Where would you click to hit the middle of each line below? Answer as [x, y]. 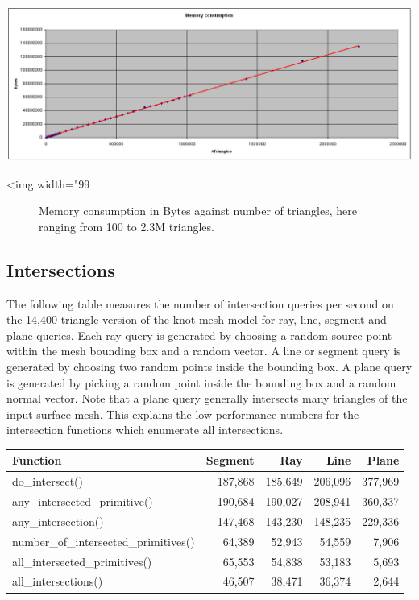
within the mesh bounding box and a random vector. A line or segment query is [204, 351]
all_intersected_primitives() [82, 561]
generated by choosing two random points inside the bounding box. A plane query [209, 366]
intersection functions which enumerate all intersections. [145, 430]
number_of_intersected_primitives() [104, 541]
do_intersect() [48, 481]
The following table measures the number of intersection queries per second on [200, 303]
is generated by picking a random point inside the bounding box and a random [201, 382]
